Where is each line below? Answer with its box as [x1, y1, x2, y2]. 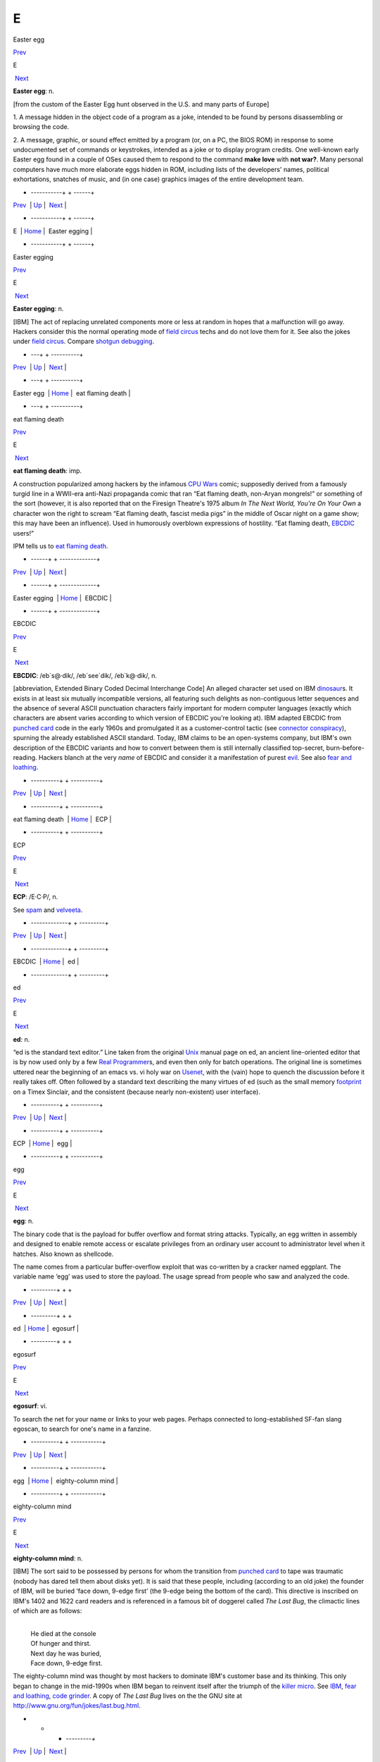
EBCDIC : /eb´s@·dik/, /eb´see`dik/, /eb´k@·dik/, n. [13, 671, 158, 679]
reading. [13, 753, 38, 761]
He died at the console [30, 1629, 96, 1638]
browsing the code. [13, 123, 70, 131]
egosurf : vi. [13, 1402, 48, 1410]
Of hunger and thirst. [30, 1639, 91, 1648]
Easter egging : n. [13, 304, 64, 313]
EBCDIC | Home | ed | [13, 957, 80, 966]
